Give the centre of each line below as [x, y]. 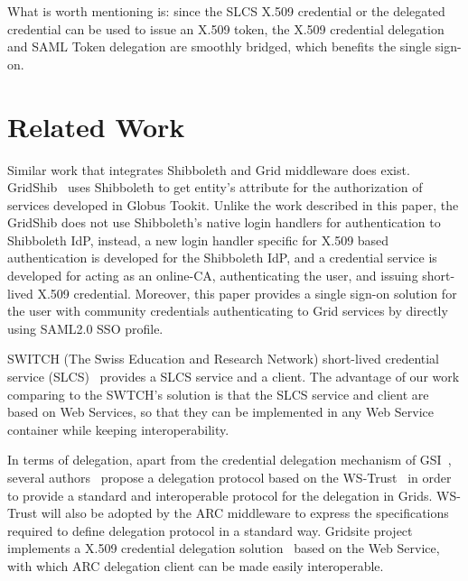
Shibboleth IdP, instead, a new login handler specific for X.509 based [198, 240]
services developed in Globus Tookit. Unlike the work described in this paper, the [233, 204]
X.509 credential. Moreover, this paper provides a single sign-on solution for [247, 293]
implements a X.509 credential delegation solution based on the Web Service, [224, 548]
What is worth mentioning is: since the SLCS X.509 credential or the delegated [226, 11]
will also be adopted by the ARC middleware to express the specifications [245, 513]
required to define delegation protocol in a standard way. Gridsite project [210, 530]
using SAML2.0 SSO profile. [85, 328]
